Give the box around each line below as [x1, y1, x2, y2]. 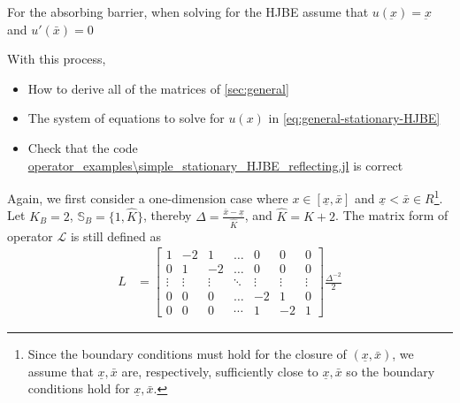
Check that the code [27, 138, 138, 156]
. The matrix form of [335, 206, 448, 224]
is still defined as [70, 226, 162, 245]
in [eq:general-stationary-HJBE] [268, 109, 441, 127]
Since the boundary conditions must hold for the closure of [27, 345, 347, 363]
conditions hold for [27, 379, 130, 398]
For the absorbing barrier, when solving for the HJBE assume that [7, 3, 369, 20]
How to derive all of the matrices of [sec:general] [27, 79, 289, 97]
